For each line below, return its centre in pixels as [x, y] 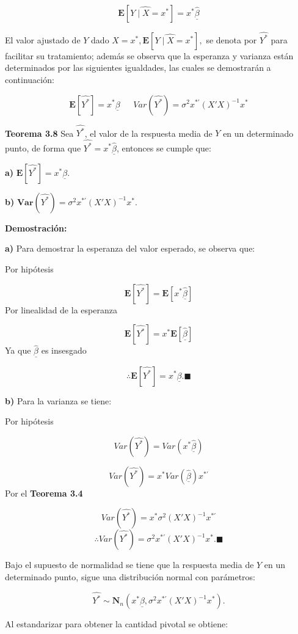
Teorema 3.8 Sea [39, 133]
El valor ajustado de [43, 39]
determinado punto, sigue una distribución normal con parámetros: [130, 576]
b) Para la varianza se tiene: [58, 400]
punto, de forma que [43, 148]
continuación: [30, 79]
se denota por [231, 39]
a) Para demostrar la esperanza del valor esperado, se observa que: [130, 248]
